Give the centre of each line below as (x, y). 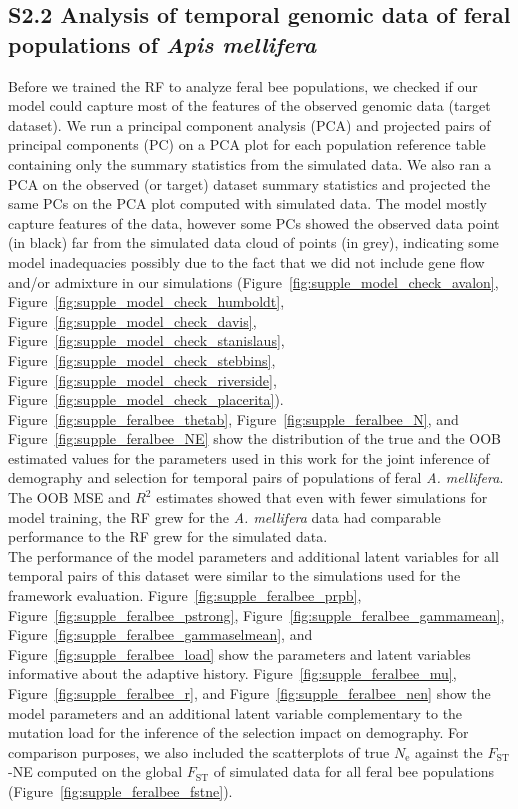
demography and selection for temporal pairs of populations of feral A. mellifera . (256, 477)
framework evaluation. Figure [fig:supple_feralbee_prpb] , (185, 595)
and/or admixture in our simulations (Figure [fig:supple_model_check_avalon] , (253, 281)
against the (449, 751)
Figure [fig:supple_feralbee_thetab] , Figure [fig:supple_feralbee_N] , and (233, 418)
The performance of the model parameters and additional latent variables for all (253, 555)
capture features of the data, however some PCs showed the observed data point (254, 222)
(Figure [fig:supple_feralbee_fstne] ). (120, 790)
